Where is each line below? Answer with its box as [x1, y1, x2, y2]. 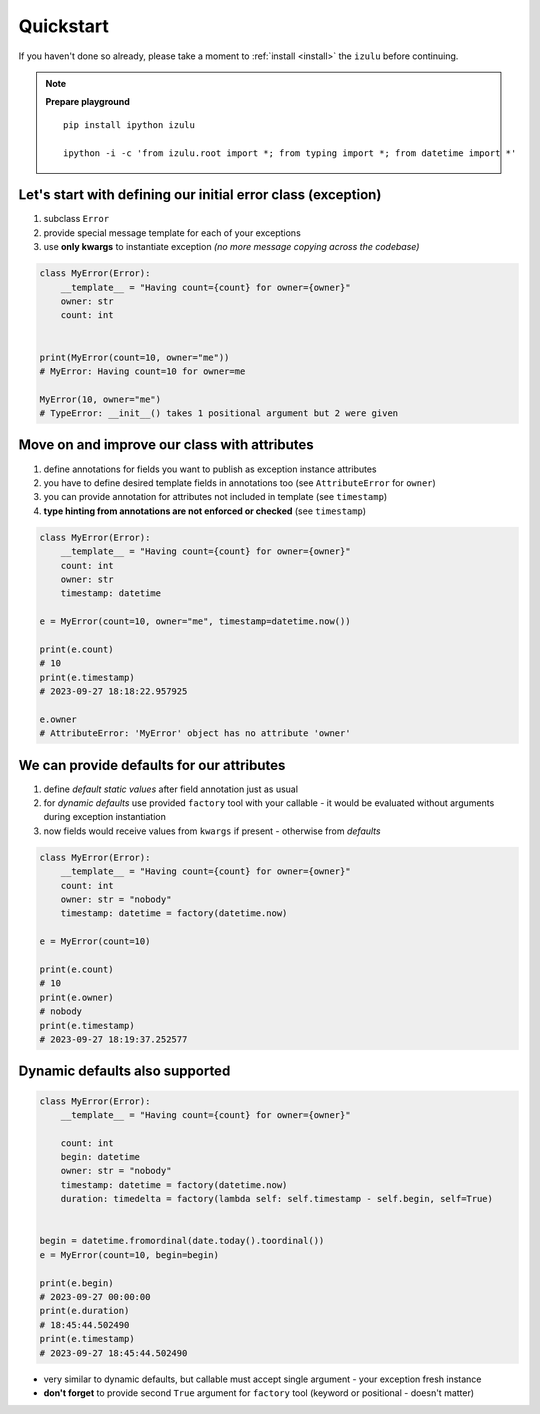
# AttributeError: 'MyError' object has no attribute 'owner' [39, 728, 351, 739]
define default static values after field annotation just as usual [43, 783, 299, 795]
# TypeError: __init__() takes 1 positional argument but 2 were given [39, 408, 399, 419]
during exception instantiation [43, 811, 167, 823]
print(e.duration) [39, 1305, 130, 1317]
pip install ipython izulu [63, 119, 195, 130]
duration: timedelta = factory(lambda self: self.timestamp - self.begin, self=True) [60, 1193, 494, 1205]
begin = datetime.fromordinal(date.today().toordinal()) [39, 1235, 325, 1247]
